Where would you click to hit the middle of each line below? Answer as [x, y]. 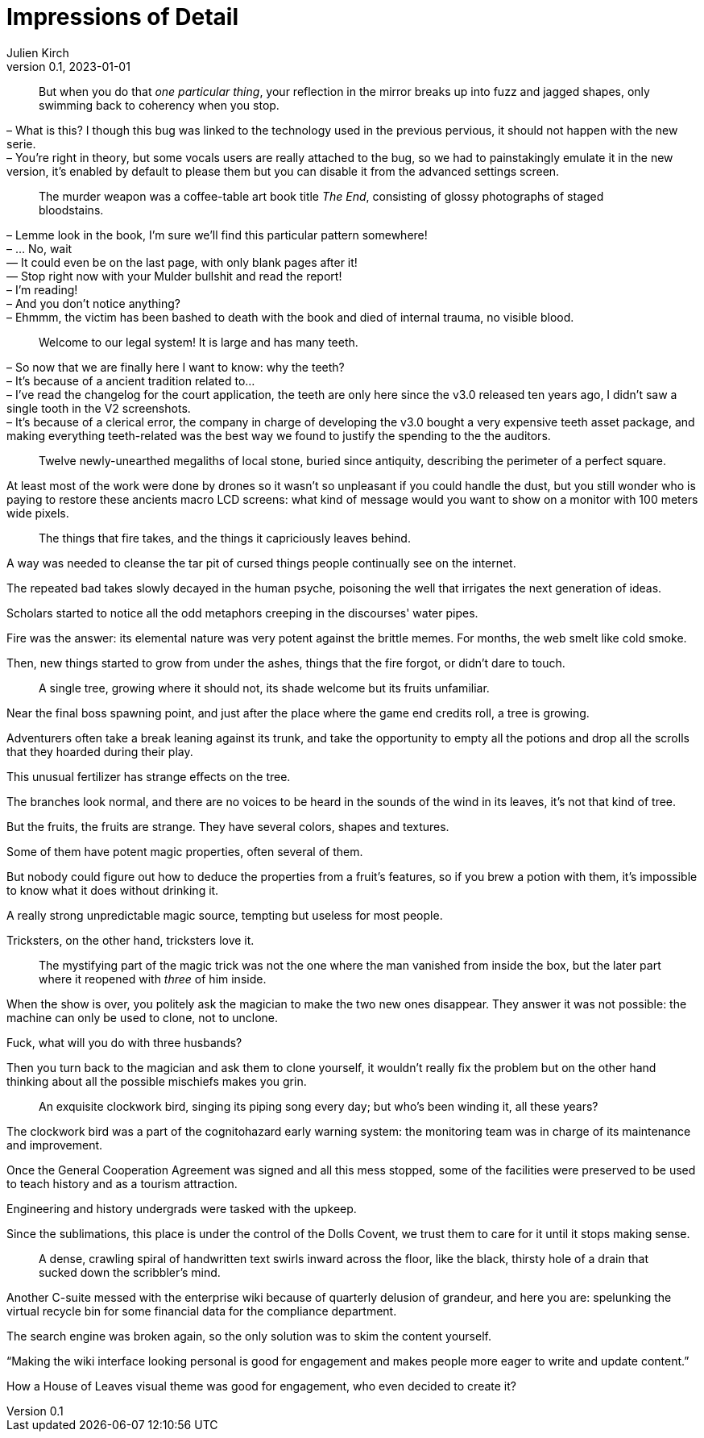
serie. [21, 143]
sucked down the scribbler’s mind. [130, 1272]
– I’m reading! [42, 289]
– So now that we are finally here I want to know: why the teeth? [176, 367]
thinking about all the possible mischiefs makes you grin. [157, 1081]
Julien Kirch [38, 52]
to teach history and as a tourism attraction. [122, 1183]
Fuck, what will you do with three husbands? [124, 1042]
